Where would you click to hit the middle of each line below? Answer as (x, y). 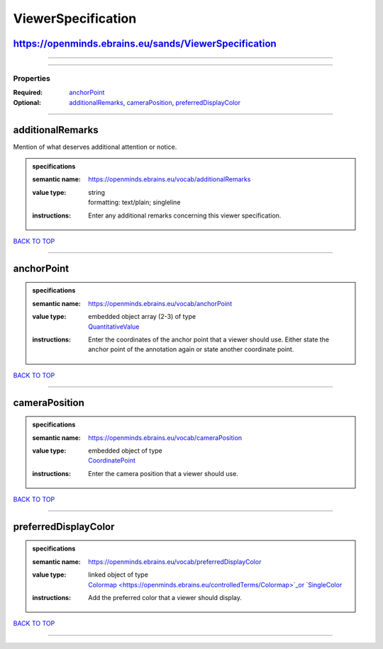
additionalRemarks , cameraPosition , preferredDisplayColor (155, 102)
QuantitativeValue (114, 327)
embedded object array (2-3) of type (142, 317)
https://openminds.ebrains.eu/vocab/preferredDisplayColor (175, 561)
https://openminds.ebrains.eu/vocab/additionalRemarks (170, 179)
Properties (32, 78)
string (97, 192)
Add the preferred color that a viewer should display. (165, 598)
